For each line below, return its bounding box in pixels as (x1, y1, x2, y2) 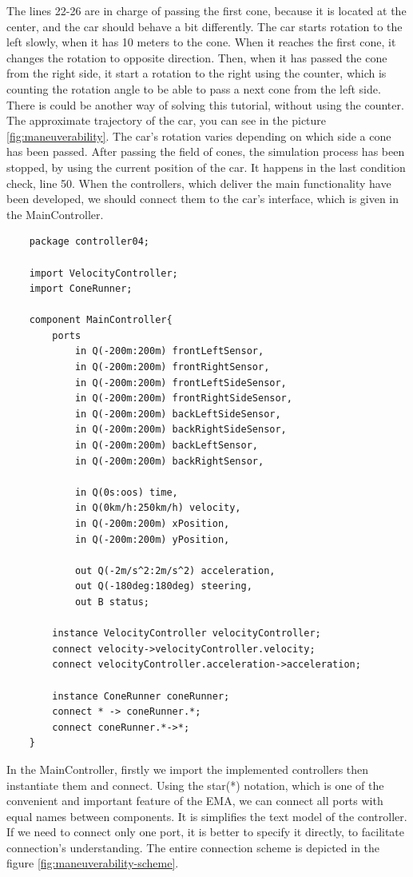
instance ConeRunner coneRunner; (52, 690, 230, 702)
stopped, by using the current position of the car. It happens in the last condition (6, 158, 406, 175)
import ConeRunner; (29, 283, 133, 295)
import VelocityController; (29, 267, 178, 279)
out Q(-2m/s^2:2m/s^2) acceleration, (74, 564, 276, 576)
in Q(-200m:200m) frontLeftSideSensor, (74, 377, 287, 389)
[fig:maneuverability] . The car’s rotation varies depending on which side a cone (6, 127, 391, 144)
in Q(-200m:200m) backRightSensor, (74, 455, 264, 467)
